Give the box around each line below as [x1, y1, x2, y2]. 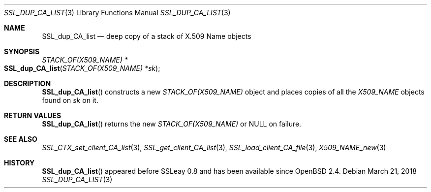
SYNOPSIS [4, 47, 40, 56]
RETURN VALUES [4, 111, 62, 120]
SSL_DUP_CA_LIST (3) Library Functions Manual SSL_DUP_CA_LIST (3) [4, 8, 231, 17]
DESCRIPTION [4, 79, 51, 88]
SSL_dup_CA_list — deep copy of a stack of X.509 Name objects [42, 32, 251, 40]
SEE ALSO [4, 135, 37, 143]
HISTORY [4, 159, 35, 167]
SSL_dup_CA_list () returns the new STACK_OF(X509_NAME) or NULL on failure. [42, 120, 302, 128]
